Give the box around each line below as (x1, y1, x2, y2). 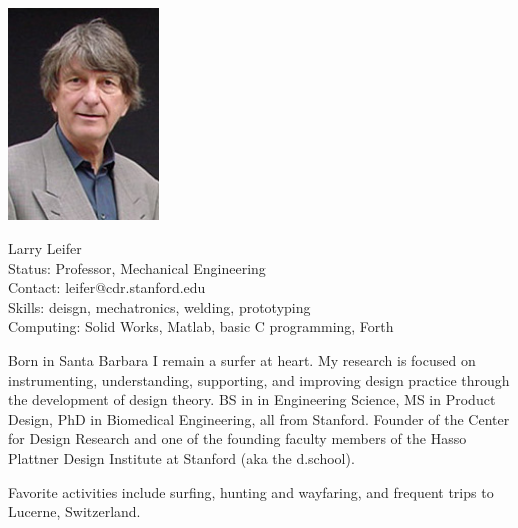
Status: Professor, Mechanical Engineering (8, 257, 266, 278)
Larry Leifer (8, 238, 82, 259)
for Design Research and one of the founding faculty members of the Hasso (8, 428, 467, 449)
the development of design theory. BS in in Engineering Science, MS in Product (8, 389, 496, 410)
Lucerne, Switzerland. (8, 501, 141, 522)
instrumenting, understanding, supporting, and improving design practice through (8, 369, 510, 390)
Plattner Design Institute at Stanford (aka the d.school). (8, 447, 355, 468)
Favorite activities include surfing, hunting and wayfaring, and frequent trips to (8, 481, 494, 502)
